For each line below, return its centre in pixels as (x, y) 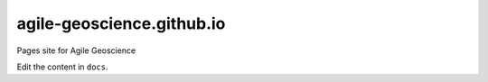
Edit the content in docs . (62, 67)
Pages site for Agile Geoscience (76, 50)
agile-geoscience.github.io (121, 23)
